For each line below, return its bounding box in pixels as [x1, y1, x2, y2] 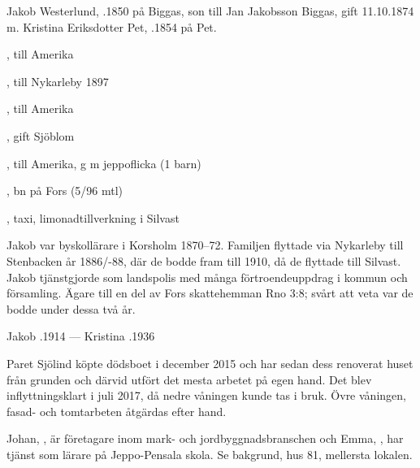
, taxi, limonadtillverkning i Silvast [6, 209, 180, 226]
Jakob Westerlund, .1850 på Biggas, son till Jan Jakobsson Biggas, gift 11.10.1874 [6, 2, 414, 19]
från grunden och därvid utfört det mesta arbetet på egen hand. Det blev [6, 370, 372, 388]
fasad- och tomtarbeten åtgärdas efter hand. [6, 402, 227, 419]
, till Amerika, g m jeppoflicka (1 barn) [6, 154, 201, 171]
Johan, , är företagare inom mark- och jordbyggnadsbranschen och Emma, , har [6, 430, 404, 447]
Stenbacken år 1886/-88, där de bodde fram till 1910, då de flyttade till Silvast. [6, 252, 401, 269]
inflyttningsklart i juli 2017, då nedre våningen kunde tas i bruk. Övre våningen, [6, 387, 406, 404]
